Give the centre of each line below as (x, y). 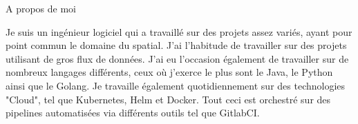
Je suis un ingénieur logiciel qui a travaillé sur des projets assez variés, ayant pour (179, 31)
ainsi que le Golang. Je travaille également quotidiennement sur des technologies (176, 85)
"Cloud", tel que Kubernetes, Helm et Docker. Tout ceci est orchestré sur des (168, 99)
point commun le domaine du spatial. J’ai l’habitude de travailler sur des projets (176, 45)
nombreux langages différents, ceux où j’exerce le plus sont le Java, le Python (169, 72)
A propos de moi (41, 8)
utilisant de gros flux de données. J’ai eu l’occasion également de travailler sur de (177, 58)
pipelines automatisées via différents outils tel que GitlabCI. (133, 113)
